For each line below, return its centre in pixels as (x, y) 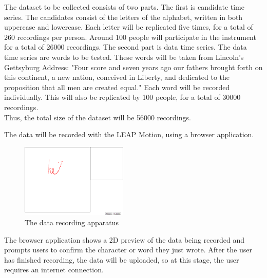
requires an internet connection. (54, 270)
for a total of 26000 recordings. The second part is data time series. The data (126, 47)
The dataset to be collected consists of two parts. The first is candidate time (124, 7)
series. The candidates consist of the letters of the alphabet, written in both (123, 17)
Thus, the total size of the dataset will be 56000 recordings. (98, 117)
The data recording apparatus (72, 222)
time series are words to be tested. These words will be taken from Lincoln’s (124, 57)
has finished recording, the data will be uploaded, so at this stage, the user (122, 259)
